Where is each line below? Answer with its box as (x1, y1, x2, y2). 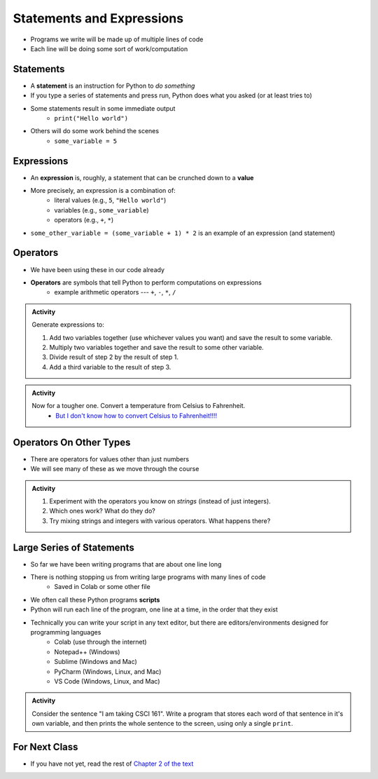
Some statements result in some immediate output (30, 104, 176, 112)
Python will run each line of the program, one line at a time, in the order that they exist (30, 605, 278, 614)
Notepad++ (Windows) (54, 647, 120, 656)
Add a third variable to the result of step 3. (49, 363, 171, 371)
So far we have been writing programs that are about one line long (30, 560, 222, 568)
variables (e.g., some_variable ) (54, 205, 150, 214)
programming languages (30, 628, 101, 636)
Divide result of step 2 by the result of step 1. (49, 353, 178, 361)
